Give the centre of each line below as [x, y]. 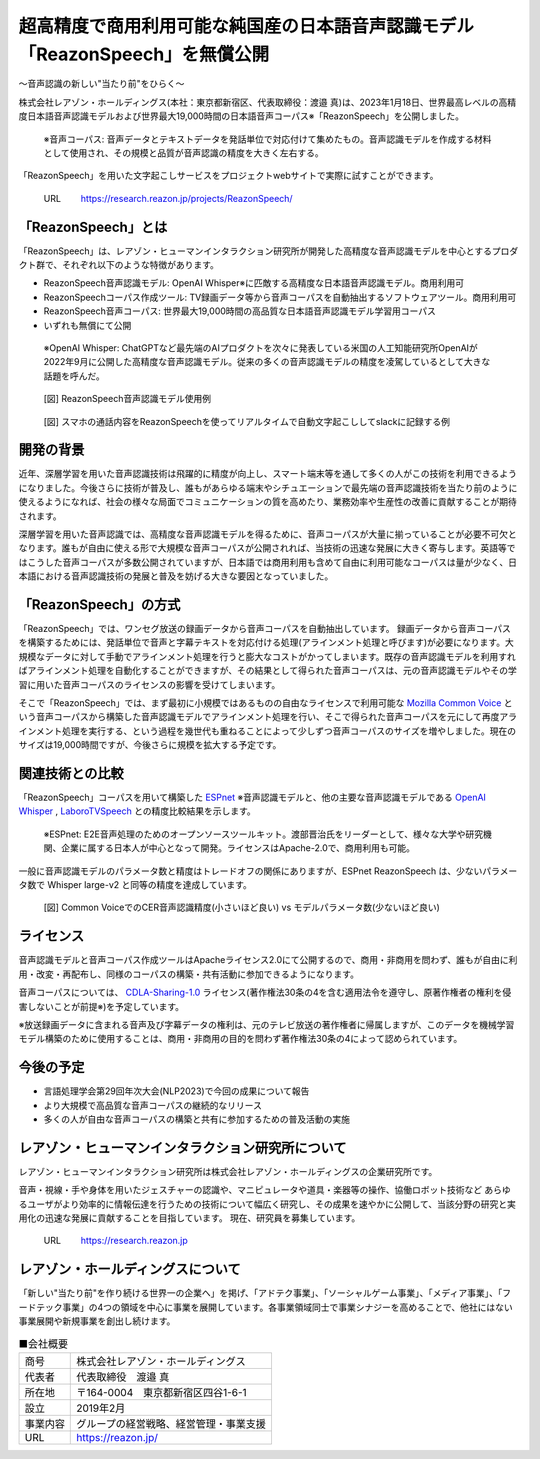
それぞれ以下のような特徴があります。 [140, 264]
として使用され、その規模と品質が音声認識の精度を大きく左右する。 [183, 152]
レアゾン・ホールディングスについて [129, 1269]
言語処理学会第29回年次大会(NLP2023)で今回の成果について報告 [176, 1091]
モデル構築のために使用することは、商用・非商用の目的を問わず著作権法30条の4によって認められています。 [240, 1039]
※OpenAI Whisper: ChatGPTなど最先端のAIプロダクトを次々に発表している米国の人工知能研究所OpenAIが [261, 347]
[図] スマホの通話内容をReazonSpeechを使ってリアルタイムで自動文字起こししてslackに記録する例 [246, 421]
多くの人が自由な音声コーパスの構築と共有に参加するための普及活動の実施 [196, 1119]
